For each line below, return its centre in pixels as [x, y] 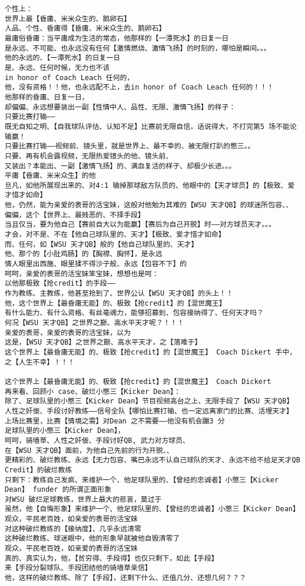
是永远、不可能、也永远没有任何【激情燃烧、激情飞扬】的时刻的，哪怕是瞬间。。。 [138, 48]
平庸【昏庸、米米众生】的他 [50, 176]
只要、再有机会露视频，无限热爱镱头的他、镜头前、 [89, 156]
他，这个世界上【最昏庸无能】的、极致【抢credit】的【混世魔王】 [115, 303]
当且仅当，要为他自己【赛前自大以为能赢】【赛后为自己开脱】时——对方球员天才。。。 [140, 225]
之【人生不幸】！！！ [40, 362]
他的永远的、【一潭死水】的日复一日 [63, 58]
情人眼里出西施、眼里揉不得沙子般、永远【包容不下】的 [96, 264]
